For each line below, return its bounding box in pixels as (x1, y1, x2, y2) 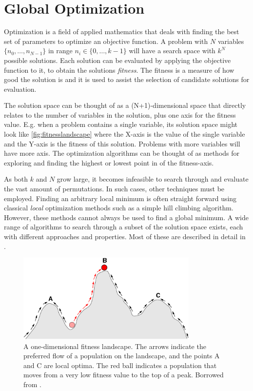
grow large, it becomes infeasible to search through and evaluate (57, 174, 249, 184)
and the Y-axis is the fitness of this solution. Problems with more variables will (4, 138, 240, 148)
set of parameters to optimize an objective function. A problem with (4, 36, 208, 46)
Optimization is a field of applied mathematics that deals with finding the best (4, 26, 239, 37)
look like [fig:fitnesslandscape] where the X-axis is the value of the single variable (4, 129, 245, 139)
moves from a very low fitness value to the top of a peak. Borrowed (23, 370, 224, 380)
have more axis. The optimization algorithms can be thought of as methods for (4, 148, 240, 158)
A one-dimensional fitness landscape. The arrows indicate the (23, 341, 206, 351)
